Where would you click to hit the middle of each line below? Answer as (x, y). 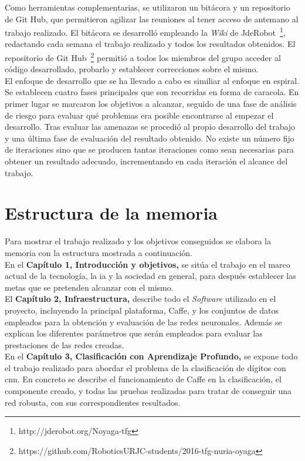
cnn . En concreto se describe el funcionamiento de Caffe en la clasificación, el (143, 379)
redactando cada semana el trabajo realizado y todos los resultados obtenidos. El (150, 44)
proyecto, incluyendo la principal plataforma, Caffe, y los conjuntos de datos (142, 310)
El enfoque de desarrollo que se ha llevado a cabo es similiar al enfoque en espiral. (152, 80)
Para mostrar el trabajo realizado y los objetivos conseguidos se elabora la (138, 241)
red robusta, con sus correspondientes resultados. (93, 402)
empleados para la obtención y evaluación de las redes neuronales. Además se (143, 322)
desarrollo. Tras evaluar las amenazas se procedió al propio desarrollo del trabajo (150, 127)
